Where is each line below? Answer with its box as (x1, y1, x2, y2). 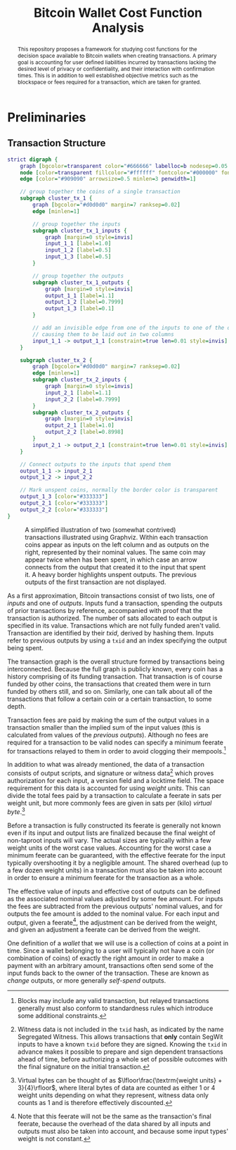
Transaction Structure (7, 137, 106, 149)
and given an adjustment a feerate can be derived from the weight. (7, 926, 201, 934)
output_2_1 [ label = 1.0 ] (44, 422, 114, 429)
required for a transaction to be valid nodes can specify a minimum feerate (7, 738, 223, 747)
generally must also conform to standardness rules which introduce (17, 1004, 214, 1013)
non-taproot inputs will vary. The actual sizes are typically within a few (7, 836, 211, 844)
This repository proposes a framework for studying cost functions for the (17, 45, 198, 53)
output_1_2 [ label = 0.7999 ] (44, 299, 124, 306)
